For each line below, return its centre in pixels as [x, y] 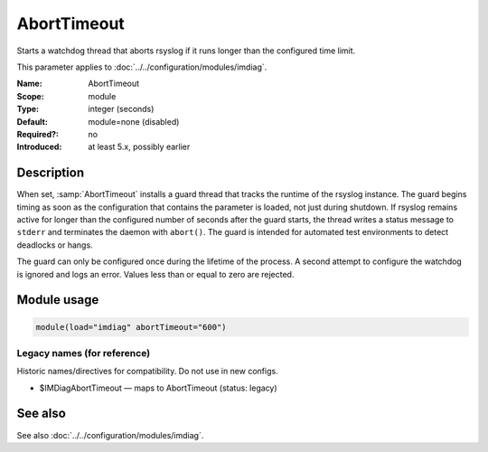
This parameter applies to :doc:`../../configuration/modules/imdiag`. [142, 67]
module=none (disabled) [134, 121]
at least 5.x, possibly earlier [139, 147]
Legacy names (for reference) [84, 353]
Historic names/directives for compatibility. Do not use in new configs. [148, 372]
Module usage [58, 300]
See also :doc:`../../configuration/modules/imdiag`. [110, 435]
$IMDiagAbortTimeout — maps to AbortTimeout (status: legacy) [158, 388]
